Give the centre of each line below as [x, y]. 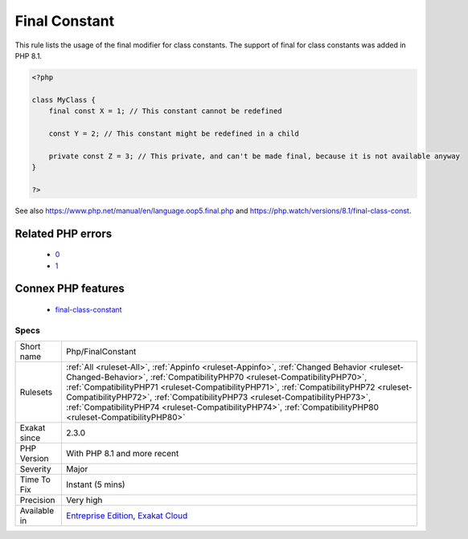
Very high [84, 500]
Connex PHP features [70, 289]
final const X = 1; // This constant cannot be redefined [165, 111]
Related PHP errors [64, 233]
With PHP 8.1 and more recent [122, 454]
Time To [35, 480]
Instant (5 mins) [95, 484]
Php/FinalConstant [101, 352]
